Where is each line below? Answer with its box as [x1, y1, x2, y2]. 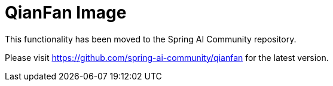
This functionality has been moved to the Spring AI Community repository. [5, 33, 297, 44]
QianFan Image [5, 2, 127, 23]
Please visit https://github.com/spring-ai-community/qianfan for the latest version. [5, 52, 329, 63]
